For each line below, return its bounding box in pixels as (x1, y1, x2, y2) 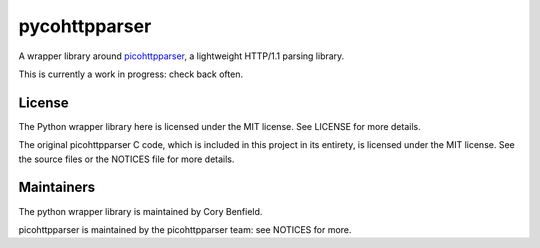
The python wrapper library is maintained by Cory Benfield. (18, 205, 263, 217)
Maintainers (18, 179, 96, 196)
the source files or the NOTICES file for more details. (18, 153, 235, 165)
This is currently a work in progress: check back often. (18, 68, 244, 80)
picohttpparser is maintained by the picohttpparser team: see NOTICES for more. (18, 223, 352, 235)
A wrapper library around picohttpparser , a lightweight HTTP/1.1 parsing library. (18, 50, 345, 62)
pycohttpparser (18, 15, 152, 37)
